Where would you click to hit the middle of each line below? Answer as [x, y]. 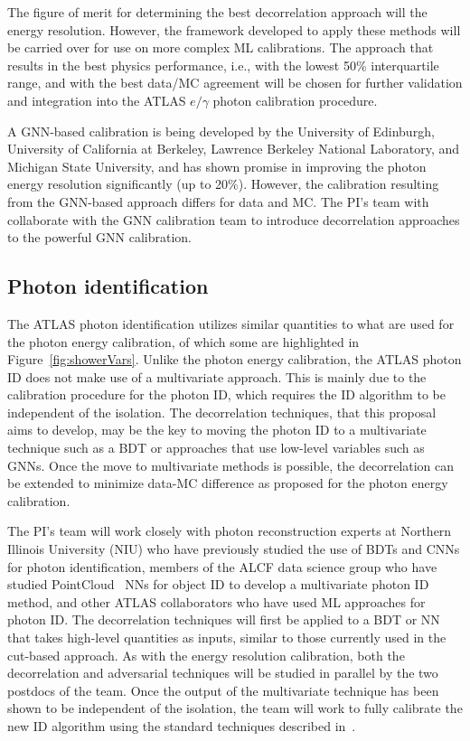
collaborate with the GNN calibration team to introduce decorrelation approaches [234, 219]
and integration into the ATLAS [97, 100]
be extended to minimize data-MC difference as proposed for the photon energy [228, 483]
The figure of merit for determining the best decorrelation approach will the [217, 12]
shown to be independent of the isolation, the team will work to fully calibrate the [235, 708]
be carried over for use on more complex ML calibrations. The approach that [221, 47]
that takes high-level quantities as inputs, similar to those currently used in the [227, 638]
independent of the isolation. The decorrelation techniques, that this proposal [222, 412]
